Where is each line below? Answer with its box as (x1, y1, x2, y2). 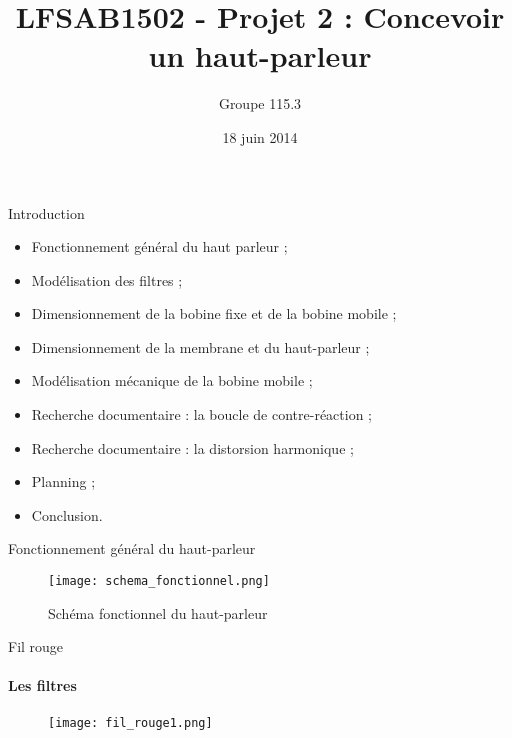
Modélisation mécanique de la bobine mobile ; (31, 370, 313, 391)
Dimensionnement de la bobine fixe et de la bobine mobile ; (31, 303, 397, 324)
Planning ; (31, 471, 96, 492)
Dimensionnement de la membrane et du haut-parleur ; (31, 336, 370, 357)
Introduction (8, 202, 85, 223)
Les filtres (8, 675, 77, 696)
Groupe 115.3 (218, 93, 302, 114)
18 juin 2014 (222, 126, 298, 147)
